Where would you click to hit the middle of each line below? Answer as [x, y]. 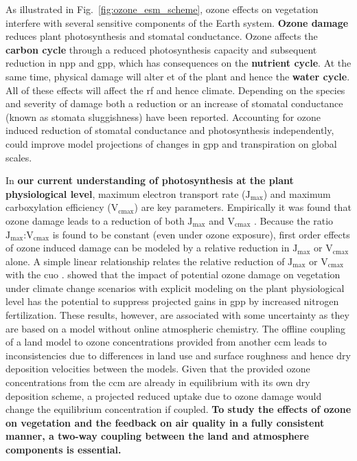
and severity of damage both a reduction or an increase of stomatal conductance [174, 103]
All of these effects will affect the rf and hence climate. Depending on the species [175, 90]
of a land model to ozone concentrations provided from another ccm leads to [166, 342]
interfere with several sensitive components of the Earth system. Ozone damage [177, 22]
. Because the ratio [294, 220]
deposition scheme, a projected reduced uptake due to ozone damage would [164, 395]
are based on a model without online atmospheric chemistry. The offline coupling [176, 328]
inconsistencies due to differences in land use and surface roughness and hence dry [178, 355]
